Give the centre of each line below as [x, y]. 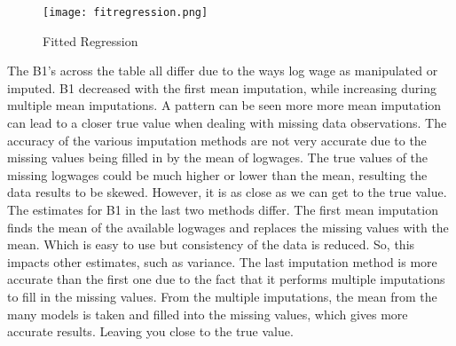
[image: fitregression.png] [126, 12]
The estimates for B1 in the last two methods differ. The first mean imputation [223, 209]
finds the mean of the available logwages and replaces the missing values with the [228, 227]
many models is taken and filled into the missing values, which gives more [208, 314]
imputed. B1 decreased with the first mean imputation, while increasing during [222, 87]
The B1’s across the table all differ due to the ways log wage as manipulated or [223, 71]
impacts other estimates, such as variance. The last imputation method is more [222, 261]
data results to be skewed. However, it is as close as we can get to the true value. [227, 192]
